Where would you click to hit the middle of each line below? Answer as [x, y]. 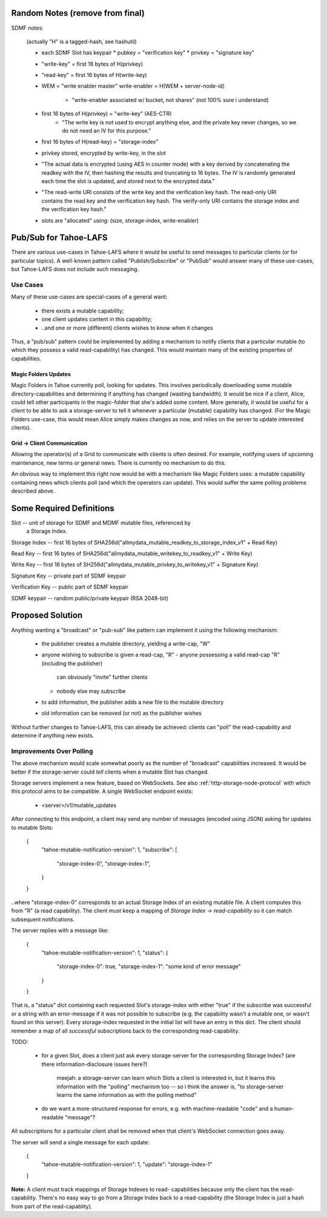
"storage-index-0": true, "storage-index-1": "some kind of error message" [149, 966]
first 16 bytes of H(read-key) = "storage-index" [100, 142]
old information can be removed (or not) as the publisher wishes [122, 713]
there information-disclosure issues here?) [94, 1064]
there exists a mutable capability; [83, 311]
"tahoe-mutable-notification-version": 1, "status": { [105, 952]
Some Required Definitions [63, 508]
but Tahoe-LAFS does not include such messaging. [75, 269]
